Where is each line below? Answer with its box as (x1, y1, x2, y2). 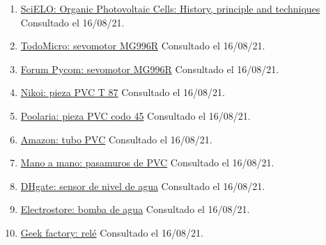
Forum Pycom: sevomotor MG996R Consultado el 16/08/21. (20, 61, 279, 76)
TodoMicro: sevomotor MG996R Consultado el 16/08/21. (20, 38, 265, 53)
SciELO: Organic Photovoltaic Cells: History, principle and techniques (20, 1, 320, 15)
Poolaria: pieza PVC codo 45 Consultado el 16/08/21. (20, 108, 251, 122)
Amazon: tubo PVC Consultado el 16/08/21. (20, 132, 212, 146)
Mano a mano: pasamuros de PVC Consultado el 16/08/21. (20, 155, 274, 170)
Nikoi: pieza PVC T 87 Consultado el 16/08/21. (20, 85, 225, 100)
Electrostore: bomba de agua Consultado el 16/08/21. (20, 202, 250, 216)
